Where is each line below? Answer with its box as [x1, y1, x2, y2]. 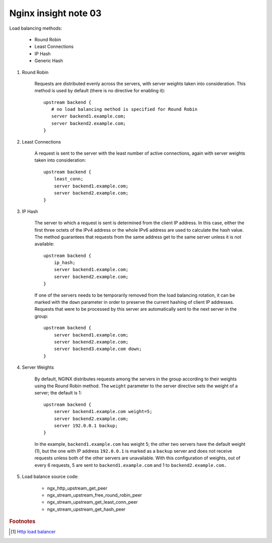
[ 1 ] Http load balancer [11, 529, 56, 535]
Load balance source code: [22, 473, 79, 480]
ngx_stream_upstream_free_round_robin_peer [47, 492, 142, 498]
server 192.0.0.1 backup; [53, 423, 118, 428]
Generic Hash [34, 58, 63, 64]
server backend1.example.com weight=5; [53, 409, 153, 415]
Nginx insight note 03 [9, 8, 102, 19]
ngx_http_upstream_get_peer [47, 485, 108, 491]
